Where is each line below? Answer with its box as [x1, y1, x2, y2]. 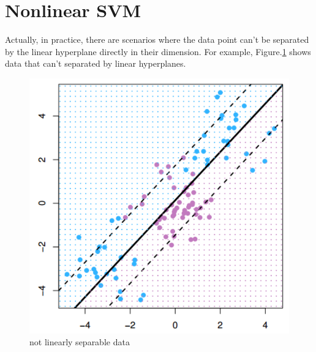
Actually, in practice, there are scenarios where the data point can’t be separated [5, 33, 309, 46]
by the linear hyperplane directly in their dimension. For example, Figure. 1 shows [5, 45, 311, 58]
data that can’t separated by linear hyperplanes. [5, 57, 186, 70]
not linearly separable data [29, 335, 130, 348]
